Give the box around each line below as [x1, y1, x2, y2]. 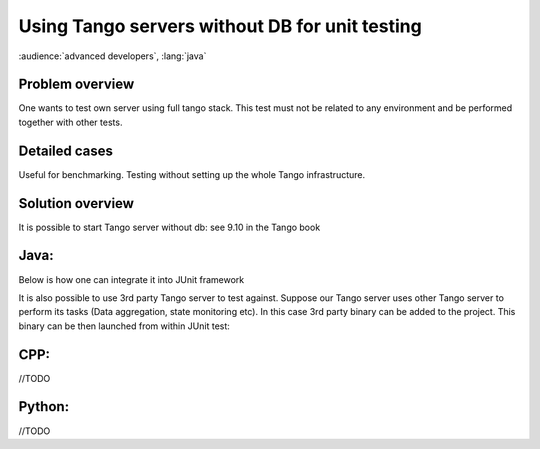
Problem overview [18, 76, 135, 93]
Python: [18, 398, 70, 415]
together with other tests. [18, 116, 123, 128]
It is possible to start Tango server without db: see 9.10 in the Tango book [18, 221, 321, 233]
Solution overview [18, 195, 135, 212]
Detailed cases [18, 142, 114, 159]
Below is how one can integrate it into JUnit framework [18, 273, 245, 285]
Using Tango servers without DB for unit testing [18, 15, 422, 37]
